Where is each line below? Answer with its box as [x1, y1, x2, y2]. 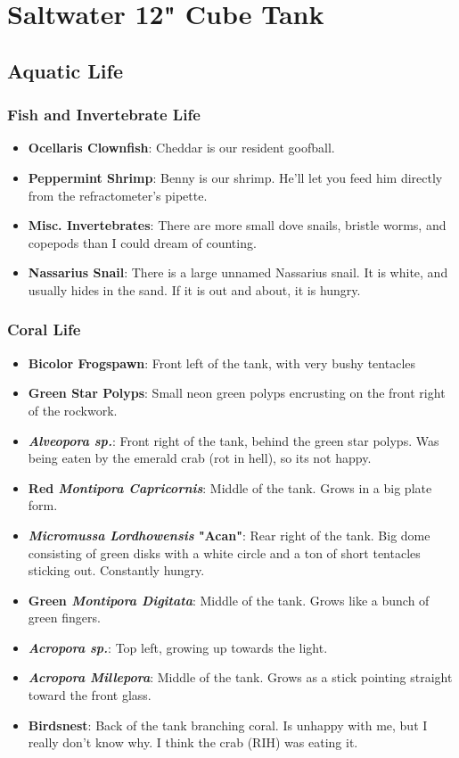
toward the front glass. [28, 686, 152, 704]
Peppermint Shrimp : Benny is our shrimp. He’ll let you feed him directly [28, 168, 443, 186]
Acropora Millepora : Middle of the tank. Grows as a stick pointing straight [28, 668, 453, 687]
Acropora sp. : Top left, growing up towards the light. [28, 638, 328, 656]
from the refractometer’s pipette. [28, 185, 208, 204]
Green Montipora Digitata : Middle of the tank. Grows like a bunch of [28, 590, 430, 609]
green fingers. [28, 608, 101, 627]
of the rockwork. [28, 400, 118, 419]
